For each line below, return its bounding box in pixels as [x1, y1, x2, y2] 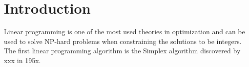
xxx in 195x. [4, 55, 41, 65]
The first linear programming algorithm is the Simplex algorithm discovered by [4, 45, 241, 56]
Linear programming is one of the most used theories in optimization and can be [4, 26, 245, 37]
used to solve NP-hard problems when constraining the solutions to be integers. [4, 36, 242, 46]
